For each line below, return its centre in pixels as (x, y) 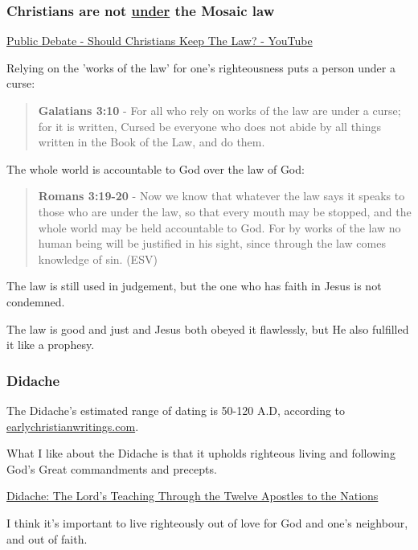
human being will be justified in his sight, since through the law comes (212, 243)
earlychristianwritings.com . (73, 426)
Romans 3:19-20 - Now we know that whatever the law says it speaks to (221, 196)
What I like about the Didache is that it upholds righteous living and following (201, 453)
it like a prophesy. (51, 345)
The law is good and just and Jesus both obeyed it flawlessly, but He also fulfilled (208, 328)
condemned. (36, 301)
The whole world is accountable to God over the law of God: (156, 168)
